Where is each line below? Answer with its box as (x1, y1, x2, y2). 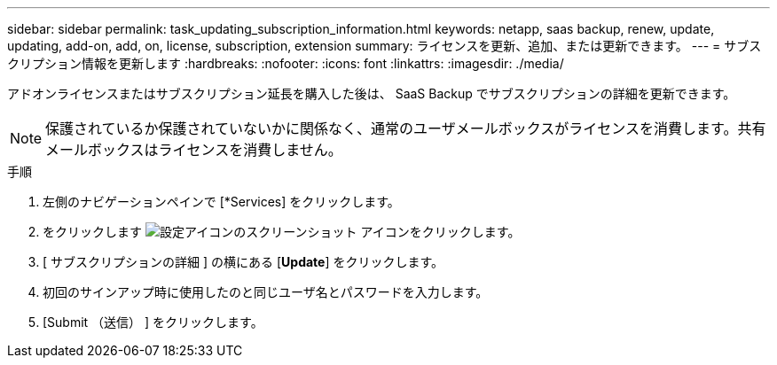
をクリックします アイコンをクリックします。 (43, 224, 521, 239)
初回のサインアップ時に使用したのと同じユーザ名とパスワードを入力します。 (43, 284, 489, 299)
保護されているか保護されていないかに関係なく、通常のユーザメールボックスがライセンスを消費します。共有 (45, 120, 766, 137)
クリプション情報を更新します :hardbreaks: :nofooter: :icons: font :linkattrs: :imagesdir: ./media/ (7, 56, 564, 71)
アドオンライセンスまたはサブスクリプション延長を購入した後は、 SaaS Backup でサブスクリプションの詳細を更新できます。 (7, 86, 736, 101)
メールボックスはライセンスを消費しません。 (45, 141, 342, 159)
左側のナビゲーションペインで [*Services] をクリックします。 (43, 194, 400, 209)
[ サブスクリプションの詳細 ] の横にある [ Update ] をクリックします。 (43, 254, 444, 269)
